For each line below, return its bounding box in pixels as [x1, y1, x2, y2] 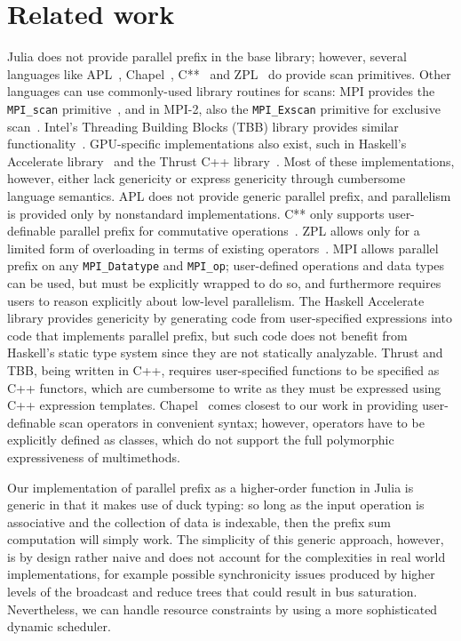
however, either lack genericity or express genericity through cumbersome [7, 169, 406, 188]
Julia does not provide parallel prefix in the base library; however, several [7, 47, 407, 66]
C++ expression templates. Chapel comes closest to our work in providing [7, 396, 418, 414]
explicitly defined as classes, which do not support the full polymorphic [7, 430, 394, 449]
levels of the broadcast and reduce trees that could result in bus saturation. [7, 582, 417, 601]
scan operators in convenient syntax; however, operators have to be [60, 413, 425, 431]
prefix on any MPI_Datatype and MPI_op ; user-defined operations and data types [7, 256, 445, 275]
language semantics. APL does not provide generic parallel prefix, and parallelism [7, 186, 451, 204]
